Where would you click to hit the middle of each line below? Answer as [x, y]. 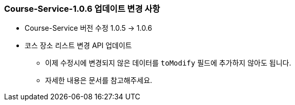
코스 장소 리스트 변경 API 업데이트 [78, 46]
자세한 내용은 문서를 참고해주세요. [99, 80]
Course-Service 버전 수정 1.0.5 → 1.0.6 [88, 28]
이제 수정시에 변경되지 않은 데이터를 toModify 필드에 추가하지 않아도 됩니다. [168, 63]
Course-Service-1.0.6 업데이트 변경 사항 [82, 9]
